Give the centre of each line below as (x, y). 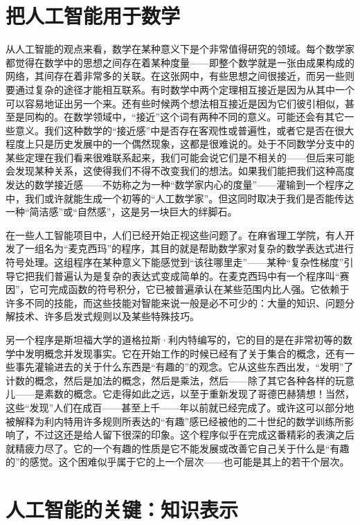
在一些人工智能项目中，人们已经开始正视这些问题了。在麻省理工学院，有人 (175, 234)
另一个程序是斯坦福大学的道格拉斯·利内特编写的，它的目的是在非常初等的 (174, 339)
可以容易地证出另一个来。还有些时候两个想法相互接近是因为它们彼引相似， (175, 103)
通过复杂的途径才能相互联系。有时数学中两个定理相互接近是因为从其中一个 (184, 89)
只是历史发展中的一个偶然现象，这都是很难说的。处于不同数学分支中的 (194, 144)
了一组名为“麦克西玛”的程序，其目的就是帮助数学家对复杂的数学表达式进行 (184, 248)
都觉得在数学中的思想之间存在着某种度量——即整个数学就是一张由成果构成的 (180, 62)
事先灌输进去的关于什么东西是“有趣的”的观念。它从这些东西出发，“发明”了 (184, 367)
